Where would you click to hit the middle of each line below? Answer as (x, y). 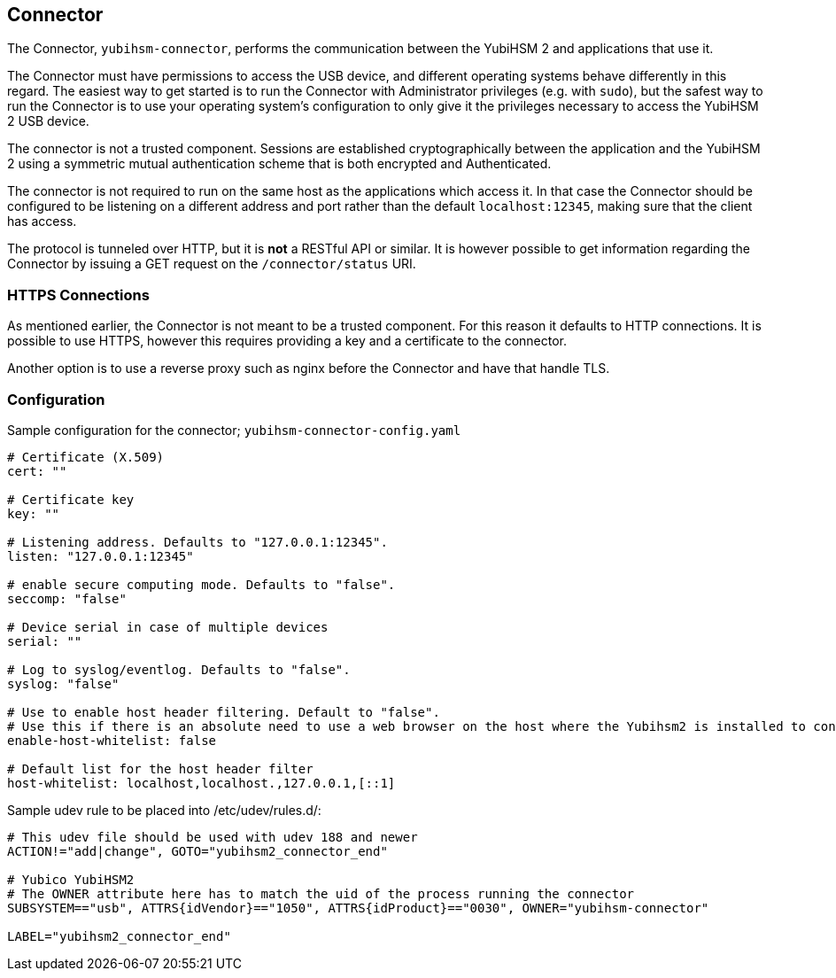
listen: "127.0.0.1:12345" (101, 556)
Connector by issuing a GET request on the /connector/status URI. (212, 264)
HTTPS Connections (78, 295)
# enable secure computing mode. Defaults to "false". (201, 584)
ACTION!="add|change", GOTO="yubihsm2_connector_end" (197, 851)
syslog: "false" (63, 683)
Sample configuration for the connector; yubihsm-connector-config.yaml (234, 430)
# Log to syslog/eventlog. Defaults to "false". (179, 669)
